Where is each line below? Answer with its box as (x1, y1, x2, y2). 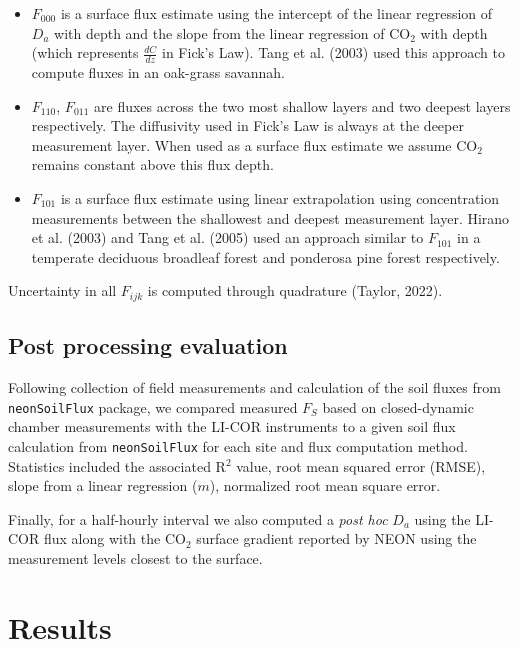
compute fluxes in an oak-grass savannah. (31, 62, 285, 83)
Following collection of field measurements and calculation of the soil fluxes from (8, 377, 501, 398)
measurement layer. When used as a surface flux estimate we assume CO (31, 134, 478, 155)
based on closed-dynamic (322, 396, 474, 417)
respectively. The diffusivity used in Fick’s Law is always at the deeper (31, 115, 464, 136)
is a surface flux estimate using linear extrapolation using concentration (60, 187, 500, 208)
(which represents (31, 42, 139, 63)
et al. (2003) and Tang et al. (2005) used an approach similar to (31, 227, 424, 248)
